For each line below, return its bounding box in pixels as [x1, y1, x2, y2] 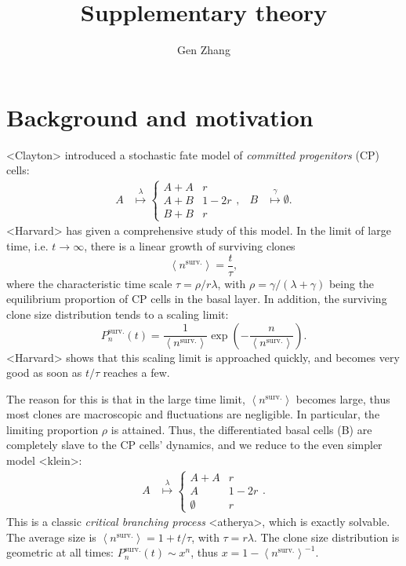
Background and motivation [6, 100, 314, 133]
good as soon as [6, 364, 82, 381]
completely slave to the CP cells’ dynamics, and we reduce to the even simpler [6, 436, 382, 453]
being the [328, 275, 375, 291]
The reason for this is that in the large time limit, [6, 390, 245, 407]
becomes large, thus [295, 390, 390, 407]
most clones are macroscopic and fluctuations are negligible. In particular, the [6, 406, 380, 422]
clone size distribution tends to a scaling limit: [6, 305, 229, 322]
